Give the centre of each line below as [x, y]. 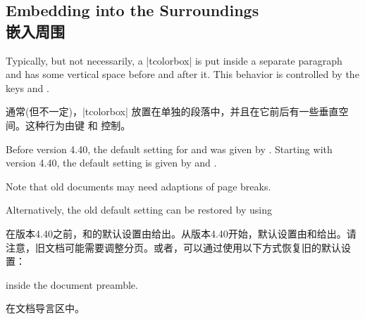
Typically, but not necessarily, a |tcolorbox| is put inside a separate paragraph [174, 60]
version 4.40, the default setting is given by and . [111, 163]
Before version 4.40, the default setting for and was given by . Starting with [169, 149]
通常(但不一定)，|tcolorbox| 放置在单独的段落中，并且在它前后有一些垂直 [172, 111]
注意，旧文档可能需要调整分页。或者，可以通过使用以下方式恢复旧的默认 [173, 247]
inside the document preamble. [72, 284]
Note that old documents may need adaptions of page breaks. [138, 186]
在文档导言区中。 [45, 308]
